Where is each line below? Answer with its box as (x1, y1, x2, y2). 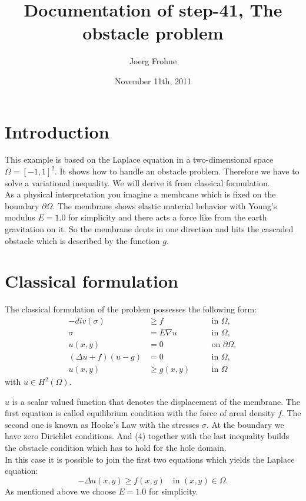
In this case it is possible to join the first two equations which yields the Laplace (5, 453, 295, 465)
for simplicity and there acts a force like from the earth (68, 211, 267, 223)
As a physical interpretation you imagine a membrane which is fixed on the (5, 188, 276, 200)
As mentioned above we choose (5, 484, 116, 497)
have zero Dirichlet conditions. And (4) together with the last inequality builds (5, 430, 290, 442)
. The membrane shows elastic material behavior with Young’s (52, 199, 277, 212)
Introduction (5, 119, 109, 143)
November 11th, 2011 (115, 74, 191, 87)
